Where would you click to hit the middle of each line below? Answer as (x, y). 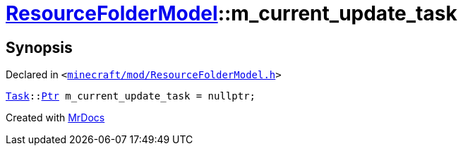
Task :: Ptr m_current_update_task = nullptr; (131, 96)
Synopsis (39, 47)
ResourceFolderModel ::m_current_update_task (231, 13)
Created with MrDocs (55, 118)
